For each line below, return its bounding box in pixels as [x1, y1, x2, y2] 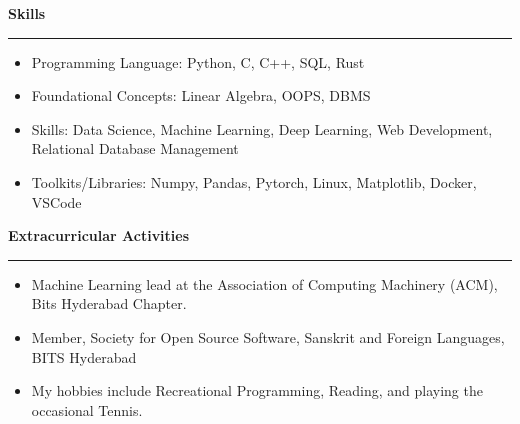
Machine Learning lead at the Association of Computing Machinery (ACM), [31, 273, 498, 294]
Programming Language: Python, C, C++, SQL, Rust [31, 51, 365, 72]
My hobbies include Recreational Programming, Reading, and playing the [31, 380, 483, 401]
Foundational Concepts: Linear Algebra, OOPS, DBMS [31, 85, 371, 106]
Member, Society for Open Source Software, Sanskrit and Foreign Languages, [31, 326, 505, 347]
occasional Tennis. [31, 399, 143, 420]
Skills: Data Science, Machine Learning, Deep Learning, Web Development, [31, 118, 493, 139]
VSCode [31, 191, 82, 212]
